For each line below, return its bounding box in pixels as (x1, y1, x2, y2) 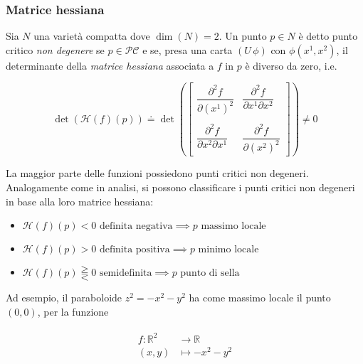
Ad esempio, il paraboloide (6, 290, 122, 305)
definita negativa (99, 221, 173, 232)
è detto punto (298, 28, 358, 43)
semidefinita (99, 268, 152, 279)
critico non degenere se (6, 42, 105, 57)
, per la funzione (37, 304, 109, 318)
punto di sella (180, 268, 240, 279)
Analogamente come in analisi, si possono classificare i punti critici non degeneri (6, 179, 355, 194)
